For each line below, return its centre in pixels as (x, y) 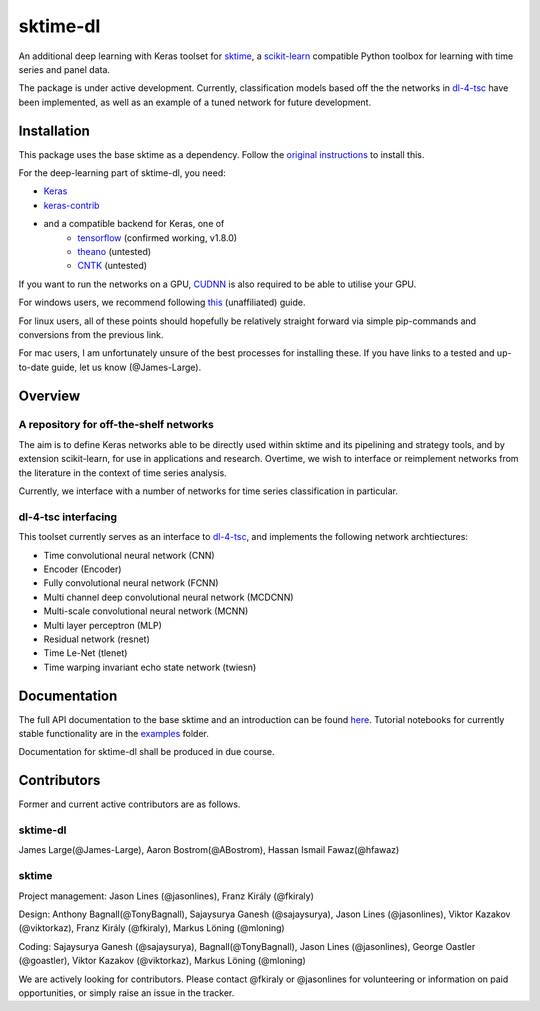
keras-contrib (71, 205)
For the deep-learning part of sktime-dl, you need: (122, 173)
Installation (54, 130)
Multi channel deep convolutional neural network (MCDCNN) (168, 597)
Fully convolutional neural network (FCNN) (131, 583)
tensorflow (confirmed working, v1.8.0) (157, 237)
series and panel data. (64, 69)
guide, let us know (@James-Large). (126, 367)
